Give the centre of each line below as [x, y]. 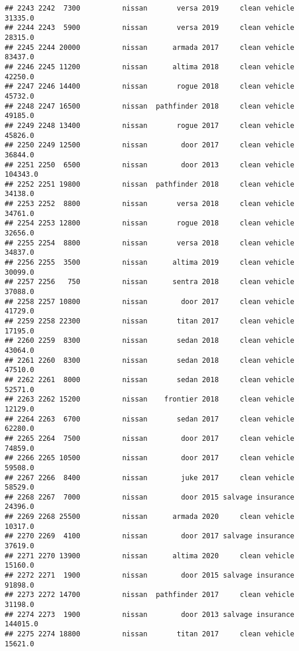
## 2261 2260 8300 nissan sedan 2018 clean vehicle [149, 360]
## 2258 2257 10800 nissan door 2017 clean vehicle [149, 301]
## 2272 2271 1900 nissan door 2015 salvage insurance [149, 576]
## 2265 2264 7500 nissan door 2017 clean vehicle [149, 438]
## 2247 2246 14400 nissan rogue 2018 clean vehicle [149, 87]
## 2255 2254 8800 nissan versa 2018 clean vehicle [149, 243]
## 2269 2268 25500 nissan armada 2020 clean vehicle [149, 517]
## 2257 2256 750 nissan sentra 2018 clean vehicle [149, 282]
